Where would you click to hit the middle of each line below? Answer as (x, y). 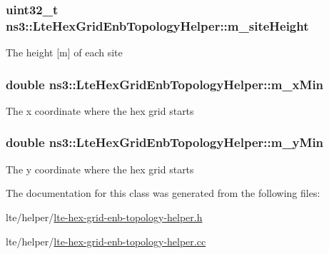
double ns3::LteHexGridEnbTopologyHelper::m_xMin (165, 84)
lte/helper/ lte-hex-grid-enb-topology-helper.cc (106, 241)
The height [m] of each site (64, 52)
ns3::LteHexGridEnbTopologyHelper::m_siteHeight (157, 25)
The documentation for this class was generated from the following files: (163, 193)
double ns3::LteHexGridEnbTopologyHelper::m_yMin (165, 142)
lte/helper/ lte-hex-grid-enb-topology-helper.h (104, 217)
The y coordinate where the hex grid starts (100, 169)
